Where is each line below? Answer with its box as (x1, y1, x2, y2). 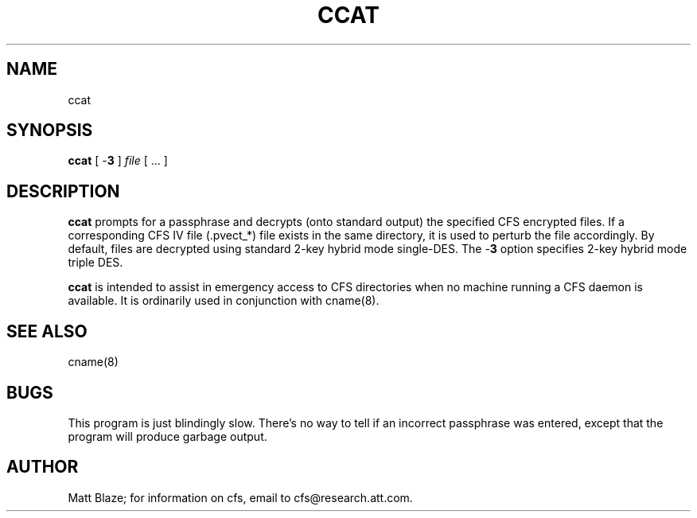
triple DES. (68, 255, 123, 270)
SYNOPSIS (6, 120, 93, 141)
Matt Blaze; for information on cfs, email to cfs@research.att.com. (68, 490, 413, 504)
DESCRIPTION (6, 181, 120, 201)
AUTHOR (6, 457, 79, 477)
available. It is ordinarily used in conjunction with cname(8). (68, 294, 380, 308)
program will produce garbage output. (68, 429, 267, 443)
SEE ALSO (6, 321, 88, 341)
